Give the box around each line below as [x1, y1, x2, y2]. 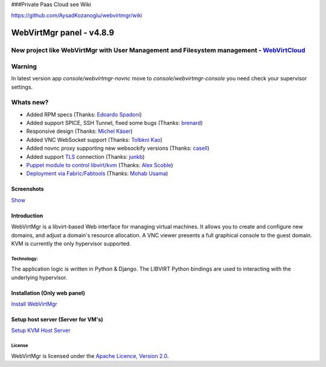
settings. [11, 83, 33, 91]
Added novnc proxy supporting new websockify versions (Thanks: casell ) [26, 145, 209, 152]
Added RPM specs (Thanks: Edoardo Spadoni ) [26, 110, 142, 118]
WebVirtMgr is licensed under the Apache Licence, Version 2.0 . [11, 352, 169, 359]
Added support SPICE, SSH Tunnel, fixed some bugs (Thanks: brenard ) [26, 120, 203, 127]
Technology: [11, 255, 39, 262]
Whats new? [11, 98, 49, 107]
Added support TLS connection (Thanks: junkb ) [26, 153, 145, 160]
